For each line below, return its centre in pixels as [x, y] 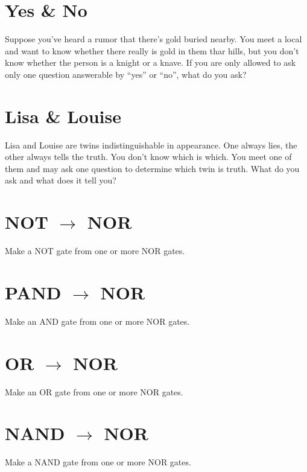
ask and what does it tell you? [61, 180]
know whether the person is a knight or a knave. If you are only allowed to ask [150, 62]
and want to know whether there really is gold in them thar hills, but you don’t [152, 50]
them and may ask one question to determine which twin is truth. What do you [152, 168]
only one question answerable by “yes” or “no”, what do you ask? [126, 74]
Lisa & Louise [63, 116]
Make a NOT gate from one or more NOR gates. [95, 251]
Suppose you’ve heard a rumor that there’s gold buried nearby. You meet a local [153, 39]
